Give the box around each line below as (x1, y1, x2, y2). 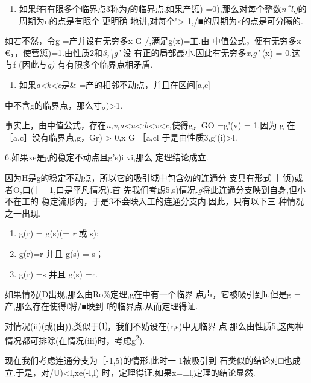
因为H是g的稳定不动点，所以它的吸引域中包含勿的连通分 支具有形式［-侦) (5, 171, 295, 183)
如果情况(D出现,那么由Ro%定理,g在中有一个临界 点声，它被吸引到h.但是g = (5, 288, 301, 300)
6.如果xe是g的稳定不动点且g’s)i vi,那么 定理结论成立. (5, 151, 209, 163)
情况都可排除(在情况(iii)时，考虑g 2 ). (5, 332, 145, 346)
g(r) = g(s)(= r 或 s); (19, 227, 99, 239)
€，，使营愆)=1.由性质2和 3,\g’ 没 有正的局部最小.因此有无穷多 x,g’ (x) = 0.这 (5, 46, 301, 59)
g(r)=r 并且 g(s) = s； (19, 247, 104, 259)
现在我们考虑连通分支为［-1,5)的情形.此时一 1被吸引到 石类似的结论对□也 (5, 354, 292, 367)
